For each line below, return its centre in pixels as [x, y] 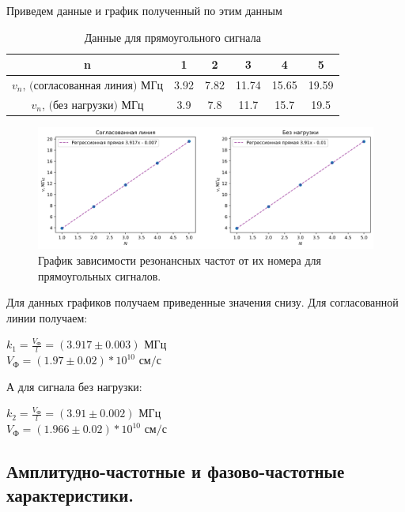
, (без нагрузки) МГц [93, 105]
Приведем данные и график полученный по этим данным [144, 10]
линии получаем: [47, 317]
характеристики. [70, 494]
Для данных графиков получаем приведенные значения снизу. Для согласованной [202, 302]
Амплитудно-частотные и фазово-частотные [176, 471]
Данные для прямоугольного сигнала [172, 37]
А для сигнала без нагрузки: [74, 386]
